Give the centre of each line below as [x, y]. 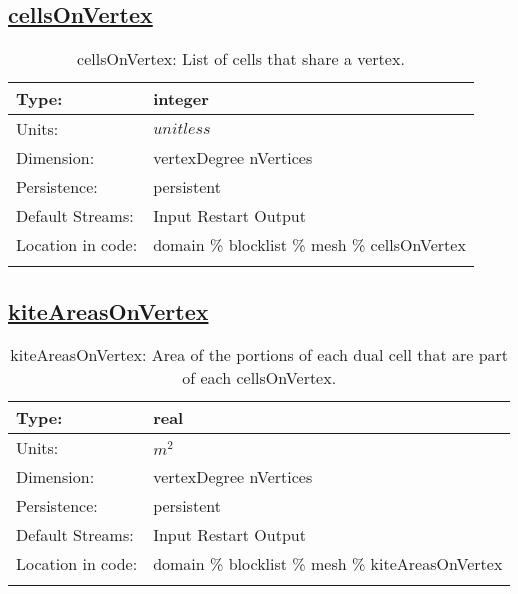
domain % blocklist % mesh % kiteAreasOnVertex [328, 564]
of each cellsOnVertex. [259, 378]
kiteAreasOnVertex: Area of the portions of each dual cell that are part [259, 355]
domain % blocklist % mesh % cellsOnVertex [309, 245]
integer [181, 99]
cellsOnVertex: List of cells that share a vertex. [241, 59]
